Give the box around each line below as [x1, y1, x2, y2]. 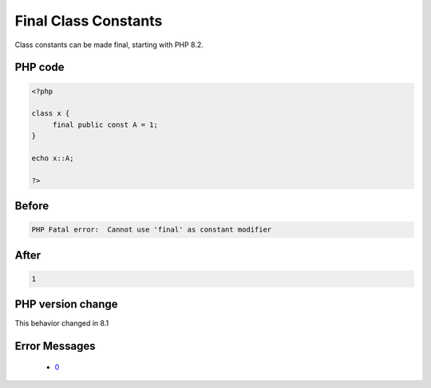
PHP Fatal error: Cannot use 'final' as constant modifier [31, 225, 272, 235]
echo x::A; [31, 153, 74, 163]
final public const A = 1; [52, 120, 159, 129]
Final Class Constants [14, 12, 163, 30]
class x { [31, 109, 70, 118]
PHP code [14, 61, 65, 74]
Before [14, 200, 49, 213]
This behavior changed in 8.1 [14, 319, 109, 328]
